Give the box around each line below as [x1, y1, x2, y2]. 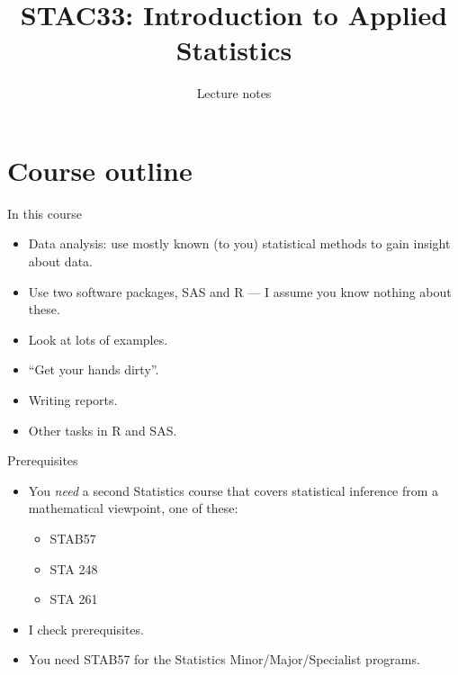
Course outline [7, 151, 193, 188]
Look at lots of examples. [28, 329, 168, 348]
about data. [28, 252, 93, 271]
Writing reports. [28, 391, 118, 409]
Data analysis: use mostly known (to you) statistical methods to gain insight [28, 234, 451, 253]
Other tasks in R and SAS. [28, 420, 177, 439]
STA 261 [49, 589, 98, 608]
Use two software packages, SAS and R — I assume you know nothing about [28, 282, 452, 301]
